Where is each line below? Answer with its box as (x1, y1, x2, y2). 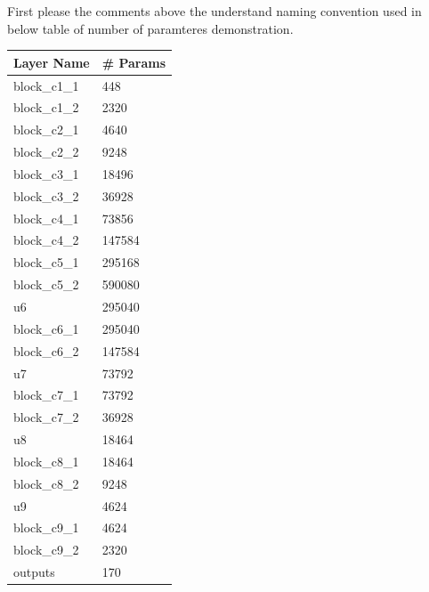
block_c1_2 (13, 98, 79, 117)
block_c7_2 (13, 408, 79, 426)
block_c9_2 (13, 540, 79, 559)
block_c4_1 (13, 208, 79, 227)
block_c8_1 (13, 451, 79, 470)
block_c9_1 (13, 518, 79, 537)
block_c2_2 (13, 142, 79, 161)
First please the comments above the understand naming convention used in (7, 2, 422, 20)
